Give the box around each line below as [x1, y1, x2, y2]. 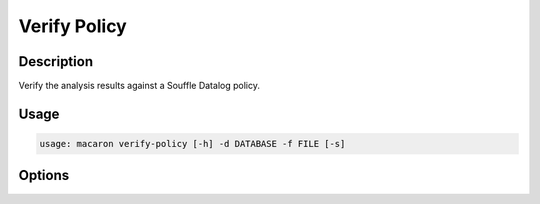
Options [18, 167, 70, 184]
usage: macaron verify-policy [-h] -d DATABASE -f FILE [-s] [39, 138, 346, 150]
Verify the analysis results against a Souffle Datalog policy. [18, 80, 260, 92]
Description [18, 53, 94, 70]
